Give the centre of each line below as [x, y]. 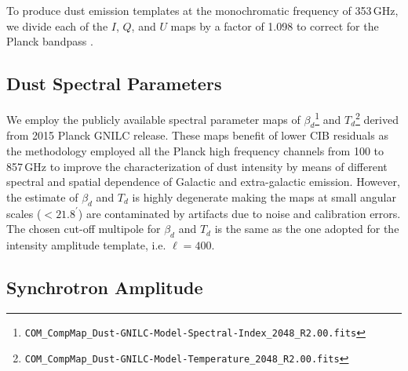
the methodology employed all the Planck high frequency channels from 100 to [195, 151]
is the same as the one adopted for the [307, 229]
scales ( [24, 213]
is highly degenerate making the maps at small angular [264, 196]
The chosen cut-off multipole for [84, 229]
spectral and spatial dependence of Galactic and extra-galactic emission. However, [203, 182]
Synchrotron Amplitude [105, 287]
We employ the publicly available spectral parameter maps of [153, 119]
